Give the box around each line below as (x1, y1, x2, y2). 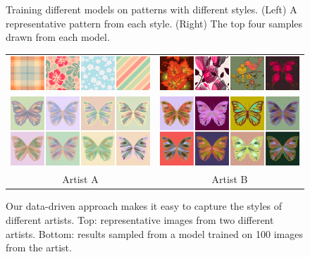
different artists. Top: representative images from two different (6, 213, 274, 227)
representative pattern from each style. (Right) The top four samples (6, 15, 303, 30)
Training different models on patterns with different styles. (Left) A (6, 2, 297, 16)
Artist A (62, 172, 99, 187)
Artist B (211, 172, 248, 187)
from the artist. (6, 240, 72, 255)
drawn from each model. (6, 30, 110, 44)
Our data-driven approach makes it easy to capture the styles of (6, 199, 283, 213)
